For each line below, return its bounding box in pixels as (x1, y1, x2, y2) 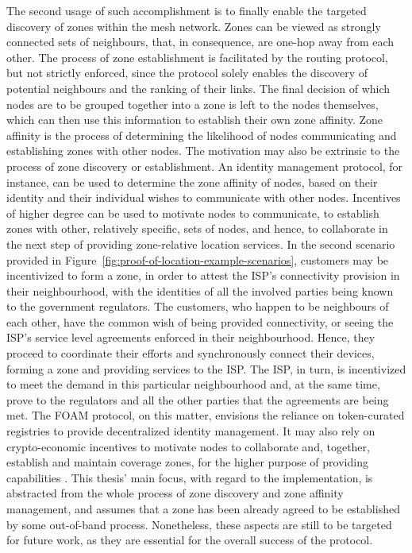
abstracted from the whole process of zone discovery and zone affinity (6, 485, 344, 501)
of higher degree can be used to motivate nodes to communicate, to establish (6, 204, 379, 221)
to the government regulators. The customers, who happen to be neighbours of (6, 298, 389, 315)
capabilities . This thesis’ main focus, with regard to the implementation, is (6, 469, 373, 485)
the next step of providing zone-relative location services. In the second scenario (6, 235, 395, 252)
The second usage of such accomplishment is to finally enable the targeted (6, 2, 367, 18)
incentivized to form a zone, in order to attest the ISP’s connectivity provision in (6, 267, 400, 284)
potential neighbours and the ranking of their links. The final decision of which (6, 79, 391, 96)
